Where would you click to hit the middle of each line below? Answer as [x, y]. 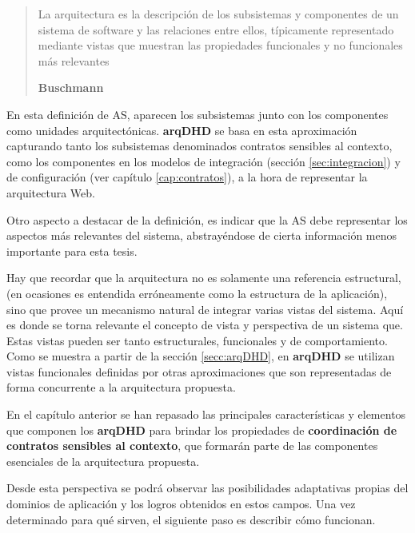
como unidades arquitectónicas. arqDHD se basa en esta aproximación [182, 130]
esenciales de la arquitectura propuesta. [103, 461]
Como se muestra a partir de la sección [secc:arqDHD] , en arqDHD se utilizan [201, 356]
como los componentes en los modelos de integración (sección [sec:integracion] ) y [204, 161]
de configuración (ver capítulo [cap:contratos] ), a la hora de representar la [187, 177]
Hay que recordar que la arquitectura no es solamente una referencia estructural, [204, 278]
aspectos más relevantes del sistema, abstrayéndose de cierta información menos [202, 235]
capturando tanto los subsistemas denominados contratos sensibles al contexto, [200, 146]
